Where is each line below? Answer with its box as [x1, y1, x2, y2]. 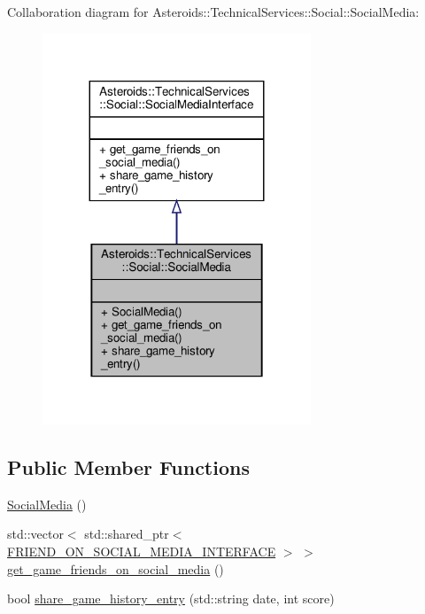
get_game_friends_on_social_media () [7, 559, 224, 578]
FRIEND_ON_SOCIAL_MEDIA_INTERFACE [7, 542, 276, 561]
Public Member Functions [7, 454, 250, 481]
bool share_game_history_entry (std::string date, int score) [7, 589, 335, 608]
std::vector [7, 525, 64, 543]
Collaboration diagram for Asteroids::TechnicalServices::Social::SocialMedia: [7, 3, 420, 20]
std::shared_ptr [84, 525, 169, 543]
